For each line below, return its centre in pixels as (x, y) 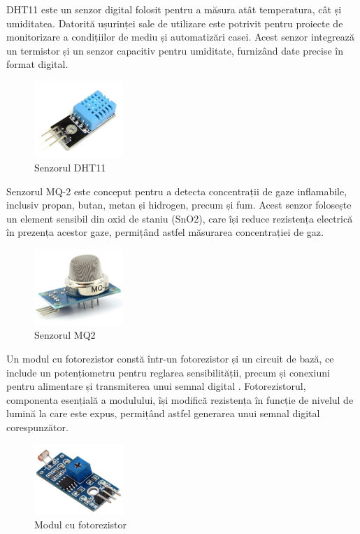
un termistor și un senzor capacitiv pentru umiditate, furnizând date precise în (175, 50)
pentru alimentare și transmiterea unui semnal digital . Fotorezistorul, (156, 386)
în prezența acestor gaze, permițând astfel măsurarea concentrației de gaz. (165, 232)
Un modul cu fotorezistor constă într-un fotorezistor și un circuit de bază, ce (170, 359)
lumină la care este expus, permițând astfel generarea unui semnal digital (163, 413)
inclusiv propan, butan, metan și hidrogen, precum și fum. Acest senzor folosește (179, 205)
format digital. (37, 64)
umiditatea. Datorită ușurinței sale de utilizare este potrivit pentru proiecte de (175, 23)
